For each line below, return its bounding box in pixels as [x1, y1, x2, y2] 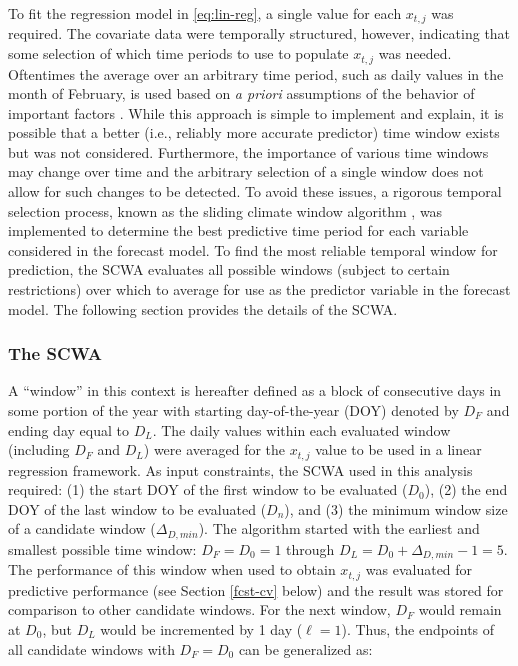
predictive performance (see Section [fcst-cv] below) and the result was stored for [8, 579, 504, 600]
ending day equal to [8, 419, 129, 440]
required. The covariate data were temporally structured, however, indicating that [8, 23, 511, 44]
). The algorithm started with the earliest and [198, 518, 480, 539]
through [286, 538, 335, 559]
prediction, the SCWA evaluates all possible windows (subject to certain [8, 259, 450, 280]
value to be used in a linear [315, 439, 482, 460]
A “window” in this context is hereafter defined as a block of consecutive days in [8, 380, 502, 401]
